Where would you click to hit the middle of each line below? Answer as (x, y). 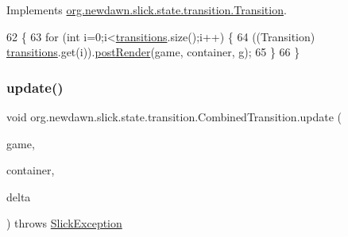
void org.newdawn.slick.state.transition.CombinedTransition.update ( (174, 117)
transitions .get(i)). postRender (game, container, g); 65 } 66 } (153, 52)
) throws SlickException (64, 223)
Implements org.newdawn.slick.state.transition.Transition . (147, 10)
